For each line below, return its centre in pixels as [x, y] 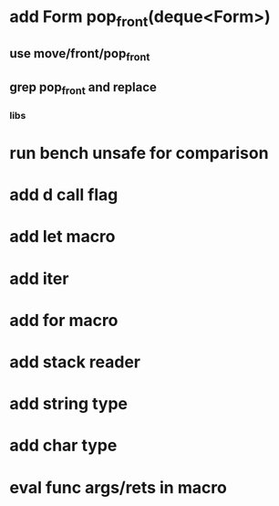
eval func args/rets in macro [119, 487]
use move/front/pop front [80, 55]
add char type [63, 446]
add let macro [62, 237]
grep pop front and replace [83, 88]
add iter [39, 278]
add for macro [64, 320]
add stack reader [75, 362]
